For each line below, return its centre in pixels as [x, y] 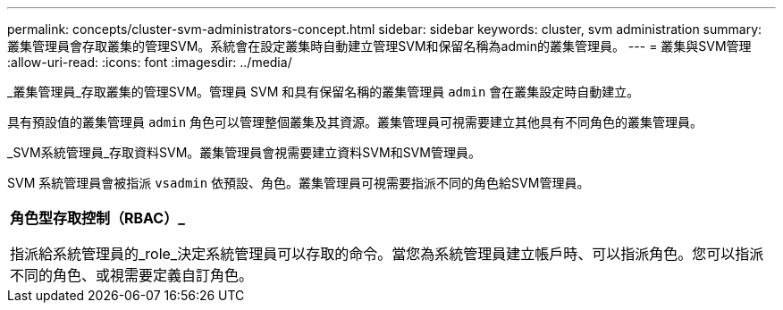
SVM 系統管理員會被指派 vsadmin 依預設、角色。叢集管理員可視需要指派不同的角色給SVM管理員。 [299, 183]
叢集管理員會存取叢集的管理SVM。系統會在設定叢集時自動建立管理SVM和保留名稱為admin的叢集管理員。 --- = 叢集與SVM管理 [379, 46]
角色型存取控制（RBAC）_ [97, 218]
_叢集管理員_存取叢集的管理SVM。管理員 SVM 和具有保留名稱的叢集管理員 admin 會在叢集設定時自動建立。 [324, 92]
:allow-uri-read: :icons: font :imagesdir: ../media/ [150, 62]
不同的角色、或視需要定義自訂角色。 [132, 275]
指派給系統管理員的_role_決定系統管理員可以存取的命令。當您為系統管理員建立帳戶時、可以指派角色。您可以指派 [387, 254]
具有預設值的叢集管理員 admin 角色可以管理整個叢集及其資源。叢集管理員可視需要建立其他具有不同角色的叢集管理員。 [355, 122]
